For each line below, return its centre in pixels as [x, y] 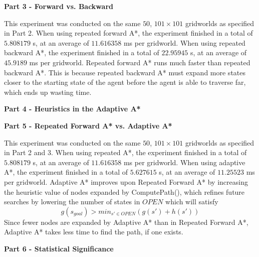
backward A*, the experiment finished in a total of [82, 52]
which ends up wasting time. [48, 92]
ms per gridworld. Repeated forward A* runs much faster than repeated [140, 62]
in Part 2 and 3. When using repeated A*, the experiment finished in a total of [125, 152]
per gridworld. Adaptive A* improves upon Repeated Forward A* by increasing [126, 181]
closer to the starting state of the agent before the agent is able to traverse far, [125, 82]
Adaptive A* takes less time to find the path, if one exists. [94, 232]
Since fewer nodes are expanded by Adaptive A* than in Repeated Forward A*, [126, 222]
